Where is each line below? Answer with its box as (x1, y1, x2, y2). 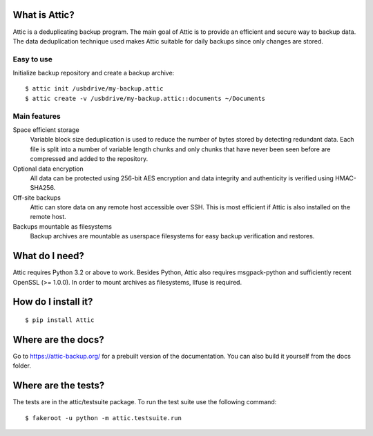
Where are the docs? (12, 334, 104, 345)
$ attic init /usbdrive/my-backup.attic (25, 85, 164, 93)
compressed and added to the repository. (30, 155, 149, 163)
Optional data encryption (12, 164, 84, 173)
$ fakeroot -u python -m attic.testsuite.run (25, 414, 182, 421)
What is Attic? (12, 9, 75, 21)
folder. (12, 361, 31, 370)
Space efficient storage (12, 125, 79, 134)
